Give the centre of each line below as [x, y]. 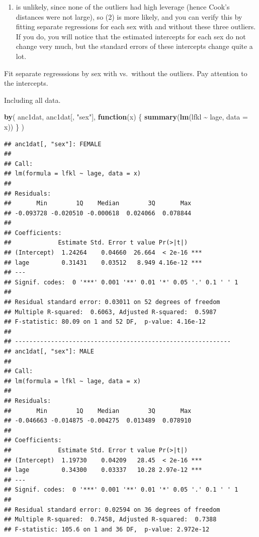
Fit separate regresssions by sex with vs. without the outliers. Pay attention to [126, 73]
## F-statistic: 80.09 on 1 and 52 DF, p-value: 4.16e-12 [105, 322]
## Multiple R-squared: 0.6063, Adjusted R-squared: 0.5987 [110, 312]
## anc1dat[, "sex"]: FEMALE [53, 144]
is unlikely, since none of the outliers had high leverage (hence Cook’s [123, 7]
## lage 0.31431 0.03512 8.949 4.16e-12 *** [103, 262]
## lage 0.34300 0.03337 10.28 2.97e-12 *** [103, 470]
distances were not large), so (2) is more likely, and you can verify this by [129, 16]
